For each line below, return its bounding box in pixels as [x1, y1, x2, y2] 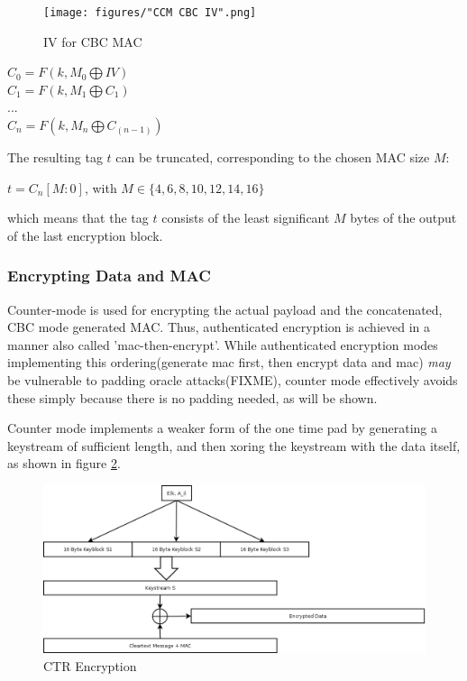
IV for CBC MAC [43, 32, 142, 51]
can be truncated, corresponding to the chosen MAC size [115, 148, 430, 167]
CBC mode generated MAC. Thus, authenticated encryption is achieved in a [7, 317, 431, 336]
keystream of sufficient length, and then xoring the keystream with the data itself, [7, 436, 461, 455]
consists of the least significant [161, 208, 330, 227]
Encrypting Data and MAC [7, 264, 211, 287]
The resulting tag [7, 148, 103, 167]
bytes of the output [350, 208, 457, 227]
